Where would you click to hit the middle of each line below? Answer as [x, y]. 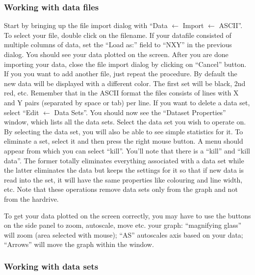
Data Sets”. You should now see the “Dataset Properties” [140, 112]
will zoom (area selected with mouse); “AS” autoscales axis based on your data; [124, 234]
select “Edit [22, 112]
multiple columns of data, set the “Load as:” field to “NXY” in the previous [118, 45]
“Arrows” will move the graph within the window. [79, 244]
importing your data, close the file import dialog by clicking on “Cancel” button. [125, 64]
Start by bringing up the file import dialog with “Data [86, 25]
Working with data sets [51, 266]
